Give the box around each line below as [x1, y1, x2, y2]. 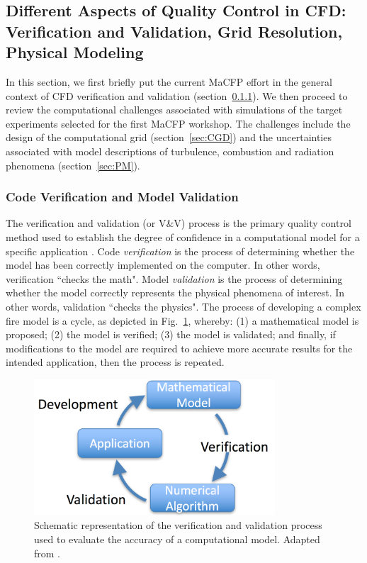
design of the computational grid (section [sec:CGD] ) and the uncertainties [6, 130, 332, 145]
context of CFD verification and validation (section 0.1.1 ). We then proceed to [6, 88, 348, 103]
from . [34, 545, 61, 560]
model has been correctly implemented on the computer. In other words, [6, 257, 320, 272]
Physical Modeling [6, 41, 144, 63]
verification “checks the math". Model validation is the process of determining [6, 271, 343, 286]
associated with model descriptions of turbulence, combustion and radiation [6, 143, 334, 158]
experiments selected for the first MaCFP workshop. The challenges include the [6, 116, 351, 130]
